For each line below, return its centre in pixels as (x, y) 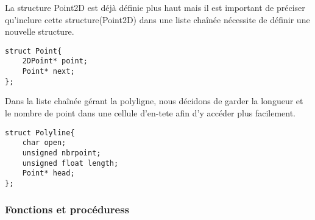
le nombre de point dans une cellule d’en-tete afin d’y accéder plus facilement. (150, 113)
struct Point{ (34, 51)
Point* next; (48, 72)
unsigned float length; (70, 163)
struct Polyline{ (40, 133)
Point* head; (48, 173)
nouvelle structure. (40, 31)
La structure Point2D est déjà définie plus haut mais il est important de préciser (155, 7)
